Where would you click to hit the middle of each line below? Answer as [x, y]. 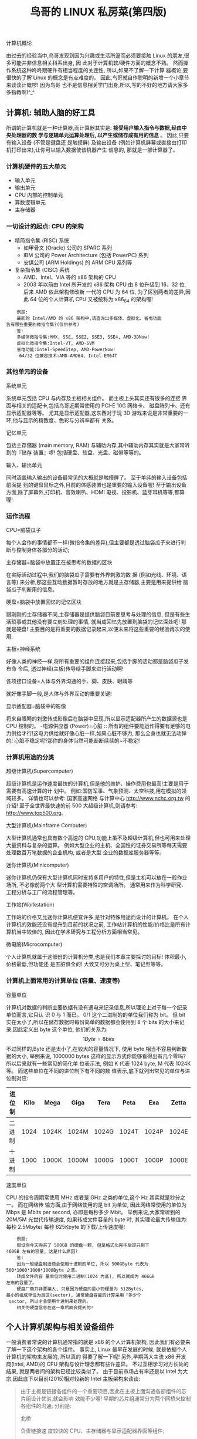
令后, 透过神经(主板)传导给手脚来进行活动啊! [71, 668]
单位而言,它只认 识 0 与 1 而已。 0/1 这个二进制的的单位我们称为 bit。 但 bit [96, 1015]
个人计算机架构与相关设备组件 [60, 1327]
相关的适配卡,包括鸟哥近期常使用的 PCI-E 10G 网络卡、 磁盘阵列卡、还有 [103, 405]
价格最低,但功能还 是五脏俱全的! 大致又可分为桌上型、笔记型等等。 [86, 964]
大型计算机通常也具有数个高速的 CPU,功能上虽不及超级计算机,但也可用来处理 [98, 838]
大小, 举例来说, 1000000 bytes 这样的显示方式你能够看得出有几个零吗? [101, 1056]
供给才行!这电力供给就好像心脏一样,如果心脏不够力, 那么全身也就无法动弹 [99, 733]
